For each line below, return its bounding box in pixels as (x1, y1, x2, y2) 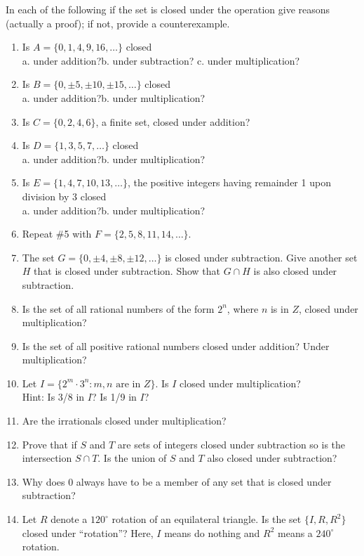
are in (116, 379, 141, 389)
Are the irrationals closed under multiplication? (22, 413, 227, 428)
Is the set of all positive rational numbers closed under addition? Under (22, 338, 330, 353)
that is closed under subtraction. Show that (34, 264, 221, 278)
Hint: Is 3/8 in (22, 389, 85, 404)
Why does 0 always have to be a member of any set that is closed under (22, 474, 332, 489)
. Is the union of (97, 451, 167, 465)
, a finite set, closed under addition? (95, 114, 250, 129)
